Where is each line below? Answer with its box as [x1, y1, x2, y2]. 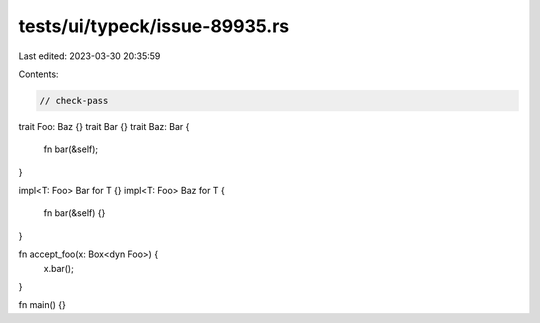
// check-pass [39, 95, 109, 106]
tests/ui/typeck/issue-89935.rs [18, 15, 290, 37]
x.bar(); [43, 262, 74, 274]
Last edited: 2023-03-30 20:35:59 [18, 50, 161, 62]
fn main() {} [18, 299, 67, 311]
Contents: [18, 68, 59, 80]
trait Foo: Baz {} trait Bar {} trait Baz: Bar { [18, 120, 190, 132]
